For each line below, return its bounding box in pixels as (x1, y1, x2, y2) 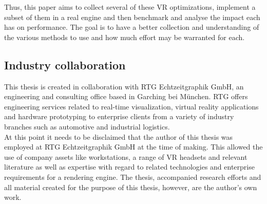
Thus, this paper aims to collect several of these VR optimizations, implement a (4, 2, 256, 12)
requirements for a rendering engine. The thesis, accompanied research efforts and (4, 171, 261, 182)
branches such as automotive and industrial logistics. (4, 121, 170, 132)
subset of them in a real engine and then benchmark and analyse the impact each (4, 11, 260, 22)
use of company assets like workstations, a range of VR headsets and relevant (4, 151, 247, 162)
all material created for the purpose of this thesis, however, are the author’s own (4, 181, 257, 192)
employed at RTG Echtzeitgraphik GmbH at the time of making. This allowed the (4, 141, 263, 152)
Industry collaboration (4, 57, 126, 72)
